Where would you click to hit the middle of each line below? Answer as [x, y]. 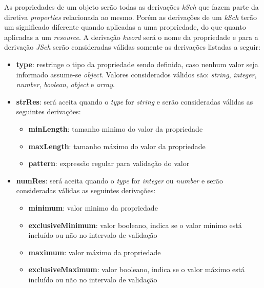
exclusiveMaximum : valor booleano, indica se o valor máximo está [137, 269]
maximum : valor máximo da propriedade [95, 252]
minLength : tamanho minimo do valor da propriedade [116, 128]
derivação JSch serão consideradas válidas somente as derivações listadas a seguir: [132, 47]
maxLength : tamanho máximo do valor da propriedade [117, 146]
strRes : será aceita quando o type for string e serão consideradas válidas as [135, 101]
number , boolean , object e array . [65, 84]
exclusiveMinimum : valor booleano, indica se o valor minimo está [135, 225]
